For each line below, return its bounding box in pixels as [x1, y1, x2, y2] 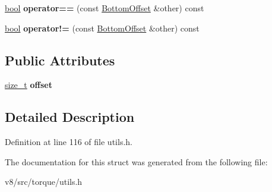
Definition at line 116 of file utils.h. [5, 136, 132, 148]
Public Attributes [5, 51, 115, 69]
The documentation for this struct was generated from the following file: [5, 155, 268, 168]
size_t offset [5, 78, 52, 91]
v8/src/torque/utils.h [5, 175, 83, 188]
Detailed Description [5, 108, 135, 126]
